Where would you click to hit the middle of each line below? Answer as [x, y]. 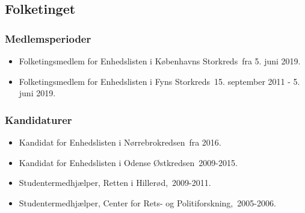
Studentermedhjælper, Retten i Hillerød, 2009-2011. [115, 183]
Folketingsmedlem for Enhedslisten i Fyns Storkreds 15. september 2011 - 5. [159, 81]
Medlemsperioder [48, 38]
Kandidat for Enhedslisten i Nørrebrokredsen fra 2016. [120, 142]
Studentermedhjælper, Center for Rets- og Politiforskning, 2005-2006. [147, 202]
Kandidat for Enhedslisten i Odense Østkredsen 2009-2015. [128, 162]
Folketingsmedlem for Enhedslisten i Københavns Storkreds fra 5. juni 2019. [160, 61]
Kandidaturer [39, 119]
